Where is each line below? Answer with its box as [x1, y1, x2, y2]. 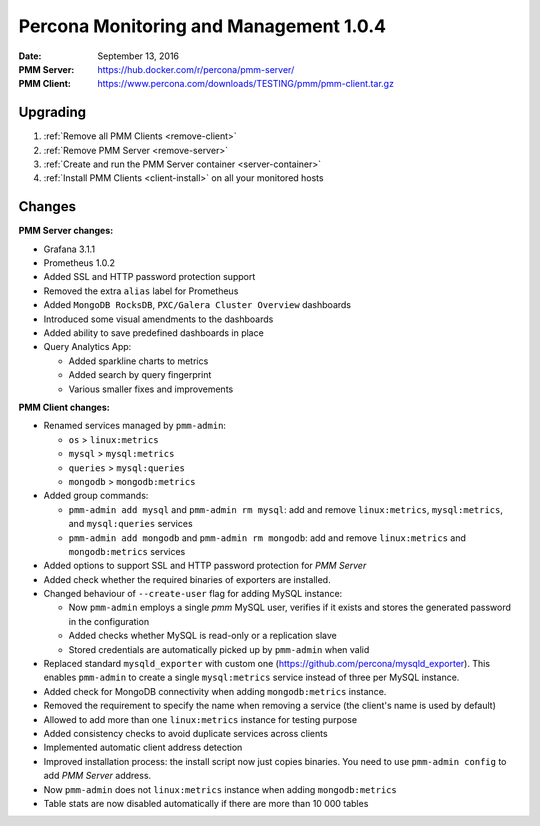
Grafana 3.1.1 [43, 243, 95, 255]
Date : [18, 50, 42, 62]
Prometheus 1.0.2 [43, 257, 115, 269]
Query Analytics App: [43, 341, 132, 353]
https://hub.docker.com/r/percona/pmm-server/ [97, 63, 295, 75]
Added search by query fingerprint [68, 369, 212, 381]
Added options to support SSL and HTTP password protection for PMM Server [43, 560, 367, 572]
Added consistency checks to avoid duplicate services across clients [43, 727, 329, 739]
